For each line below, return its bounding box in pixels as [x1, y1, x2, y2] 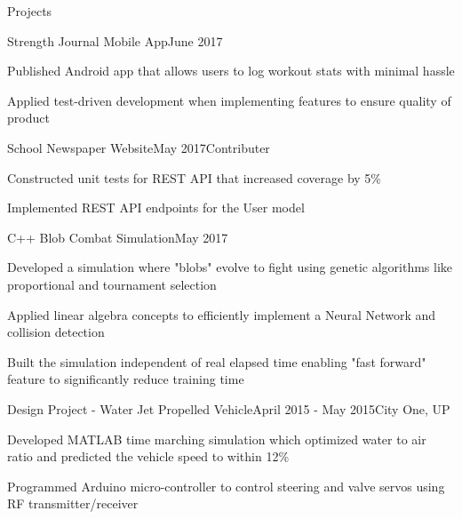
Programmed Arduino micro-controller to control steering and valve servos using [7, 476, 445, 495]
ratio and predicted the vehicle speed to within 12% [7, 447, 290, 466]
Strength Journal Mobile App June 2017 [7, 31, 223, 50]
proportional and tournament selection [7, 275, 217, 293]
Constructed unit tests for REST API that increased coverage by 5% [7, 168, 382, 187]
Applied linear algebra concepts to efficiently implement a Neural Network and [7, 305, 436, 323]
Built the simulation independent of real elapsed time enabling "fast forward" [7, 352, 426, 371]
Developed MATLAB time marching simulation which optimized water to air [7, 429, 426, 448]
